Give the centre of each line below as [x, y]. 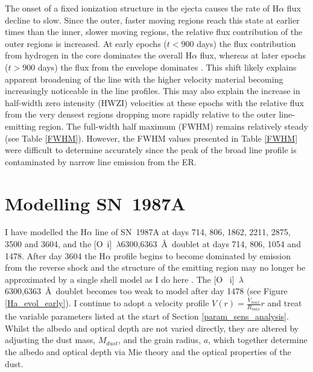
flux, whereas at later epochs [253, 55]
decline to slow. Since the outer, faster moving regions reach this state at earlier [152, 20]
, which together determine [258, 340]
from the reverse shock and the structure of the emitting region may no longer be [155, 267]
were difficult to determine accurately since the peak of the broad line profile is [151, 150]
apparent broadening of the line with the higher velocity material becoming [144, 79]
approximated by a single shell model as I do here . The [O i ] [120, 279]
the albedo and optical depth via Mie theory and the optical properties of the [148, 352]
